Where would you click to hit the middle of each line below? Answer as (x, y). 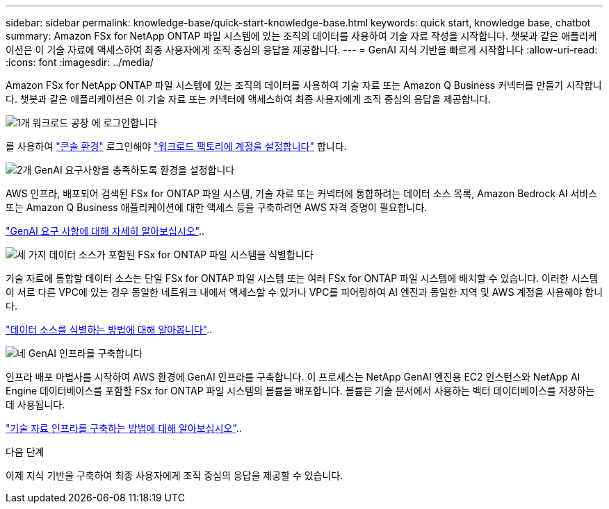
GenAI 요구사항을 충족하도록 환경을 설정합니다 (135, 170)
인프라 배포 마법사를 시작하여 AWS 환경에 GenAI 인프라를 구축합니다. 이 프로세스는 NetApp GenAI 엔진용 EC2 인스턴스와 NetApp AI (293, 377)
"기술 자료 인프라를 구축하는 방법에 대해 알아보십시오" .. (124, 428)
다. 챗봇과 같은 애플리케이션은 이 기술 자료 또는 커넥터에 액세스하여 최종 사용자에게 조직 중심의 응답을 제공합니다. (249, 99)
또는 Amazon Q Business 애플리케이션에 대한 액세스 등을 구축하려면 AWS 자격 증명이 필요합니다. (217, 207)
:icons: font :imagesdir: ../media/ (80, 62)
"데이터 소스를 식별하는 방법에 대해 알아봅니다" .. (109, 329)
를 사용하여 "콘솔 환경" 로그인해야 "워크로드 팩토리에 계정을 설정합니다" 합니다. (176, 146)
